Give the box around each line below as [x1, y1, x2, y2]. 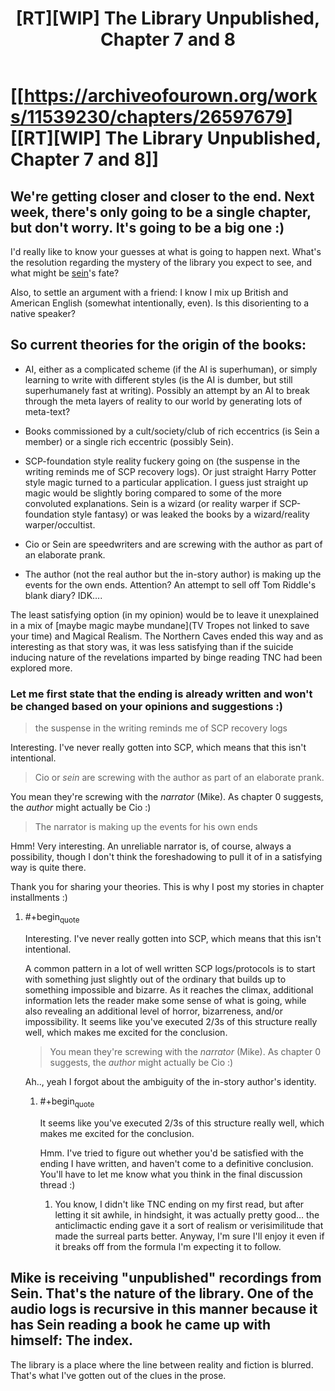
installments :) [10, 892, 68, 904]
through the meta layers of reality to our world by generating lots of [24, 395, 303, 407]
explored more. [10, 662, 73, 674]
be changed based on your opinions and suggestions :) [10, 699, 283, 713]
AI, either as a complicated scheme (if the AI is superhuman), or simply [24, 363, 318, 375]
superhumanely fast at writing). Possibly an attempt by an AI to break [24, 384, 310, 396]
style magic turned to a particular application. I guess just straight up [24, 476, 309, 488]
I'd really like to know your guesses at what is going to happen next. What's [10, 246, 322, 257]
